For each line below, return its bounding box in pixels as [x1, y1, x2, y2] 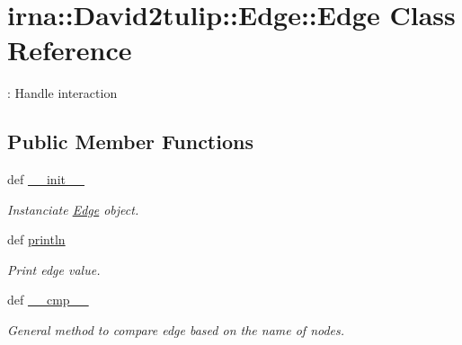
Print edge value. [7, 260, 101, 279]
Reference [7, 31, 132, 68]
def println [7, 230, 66, 249]
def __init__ [7, 170, 84, 189]
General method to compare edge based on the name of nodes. [7, 321, 345, 340]
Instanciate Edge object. [7, 199, 139, 218]
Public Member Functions [7, 128, 253, 155]
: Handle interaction [7, 84, 118, 102]
